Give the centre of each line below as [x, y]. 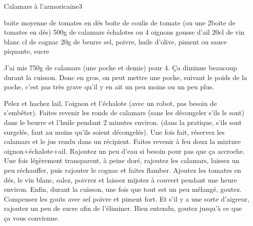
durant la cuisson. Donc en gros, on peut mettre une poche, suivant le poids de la [126, 77]
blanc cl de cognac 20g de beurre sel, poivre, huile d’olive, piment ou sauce [116, 41]
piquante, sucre [27, 51]
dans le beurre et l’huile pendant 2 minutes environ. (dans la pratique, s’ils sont [123, 122]
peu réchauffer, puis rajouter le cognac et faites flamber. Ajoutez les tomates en [123, 170]
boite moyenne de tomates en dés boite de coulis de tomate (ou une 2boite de [120, 22]
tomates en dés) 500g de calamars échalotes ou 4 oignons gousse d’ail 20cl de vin [124, 32]
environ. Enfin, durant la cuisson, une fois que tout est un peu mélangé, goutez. [123, 189]
